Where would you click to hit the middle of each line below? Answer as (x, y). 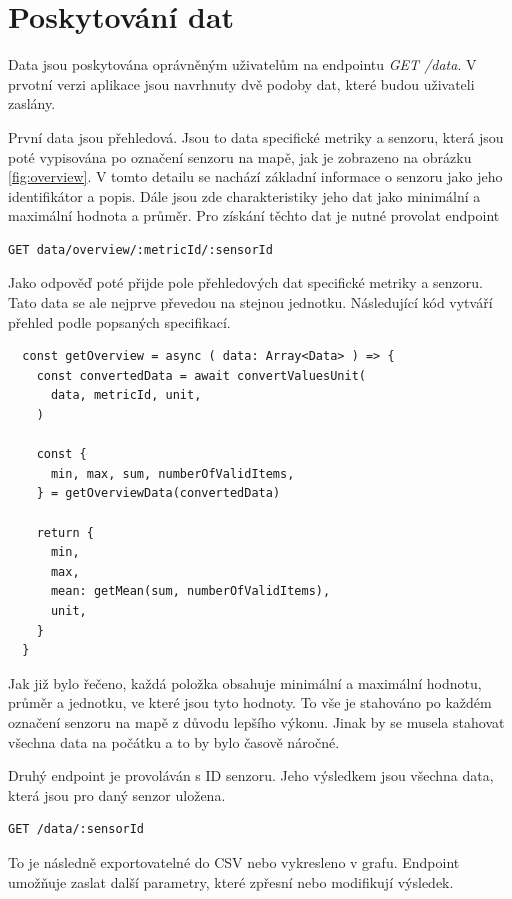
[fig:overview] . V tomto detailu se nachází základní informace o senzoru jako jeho (255, 176)
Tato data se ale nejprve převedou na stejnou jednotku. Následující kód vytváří (250, 302)
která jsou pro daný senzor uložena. (117, 794)
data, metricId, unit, (126, 395)
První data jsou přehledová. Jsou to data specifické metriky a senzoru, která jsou (256, 136)
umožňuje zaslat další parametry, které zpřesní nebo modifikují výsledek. (231, 881)
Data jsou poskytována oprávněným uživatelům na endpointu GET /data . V (242, 64)
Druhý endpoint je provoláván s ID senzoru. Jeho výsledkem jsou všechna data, (251, 775)
